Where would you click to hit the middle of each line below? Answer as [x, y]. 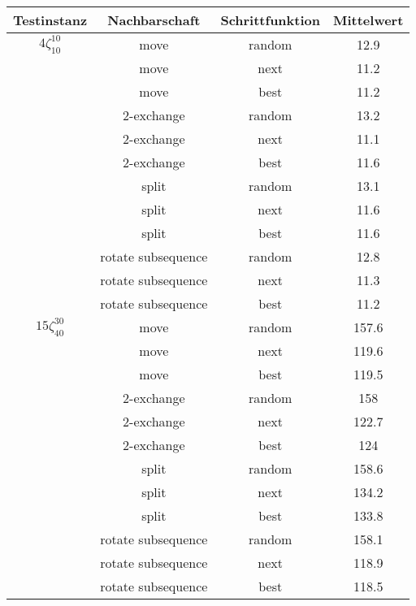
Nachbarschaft [154, 20]
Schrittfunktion [270, 20]
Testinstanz [50, 20]
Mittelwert [368, 20]
